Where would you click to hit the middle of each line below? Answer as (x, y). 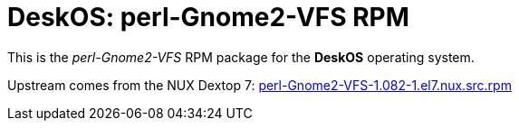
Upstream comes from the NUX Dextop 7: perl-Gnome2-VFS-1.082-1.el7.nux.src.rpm (259, 85)
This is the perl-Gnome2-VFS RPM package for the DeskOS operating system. (241, 57)
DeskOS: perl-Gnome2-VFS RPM (208, 17)
